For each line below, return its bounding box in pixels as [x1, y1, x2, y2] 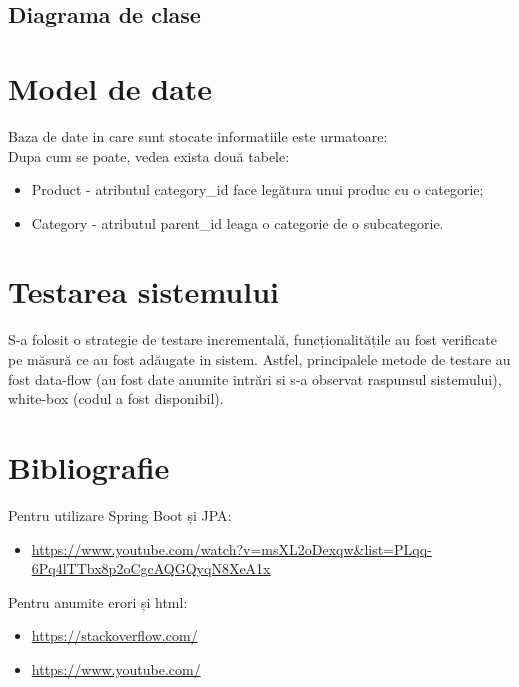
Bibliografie [8, 446, 170, 487]
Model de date [8, 67, 213, 108]
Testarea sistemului [8, 271, 279, 312]
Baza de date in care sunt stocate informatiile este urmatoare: [8, 125, 388, 146]
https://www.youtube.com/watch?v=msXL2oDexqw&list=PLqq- [31, 538, 432, 559]
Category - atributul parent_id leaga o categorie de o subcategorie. [31, 212, 444, 233]
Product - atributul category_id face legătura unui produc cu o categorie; [31, 179, 484, 200]
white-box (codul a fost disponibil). [8, 388, 224, 409]
